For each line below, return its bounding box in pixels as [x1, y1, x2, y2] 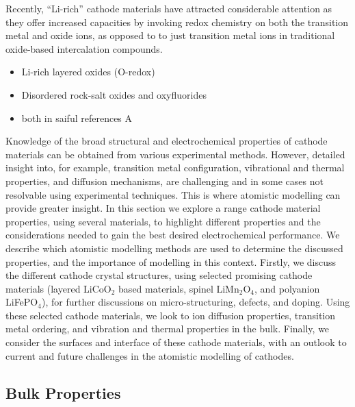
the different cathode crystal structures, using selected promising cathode [5, 268, 313, 282]
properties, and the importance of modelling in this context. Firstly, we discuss [5, 254, 337, 269]
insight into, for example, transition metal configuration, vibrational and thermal [5, 160, 345, 175]
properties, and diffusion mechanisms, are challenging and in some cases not [5, 173, 324, 188]
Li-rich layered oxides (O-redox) [21, 64, 155, 79]
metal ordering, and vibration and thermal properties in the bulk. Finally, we [5, 321, 330, 336]
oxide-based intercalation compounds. [5, 41, 163, 56]
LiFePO [5, 295, 38, 309]
